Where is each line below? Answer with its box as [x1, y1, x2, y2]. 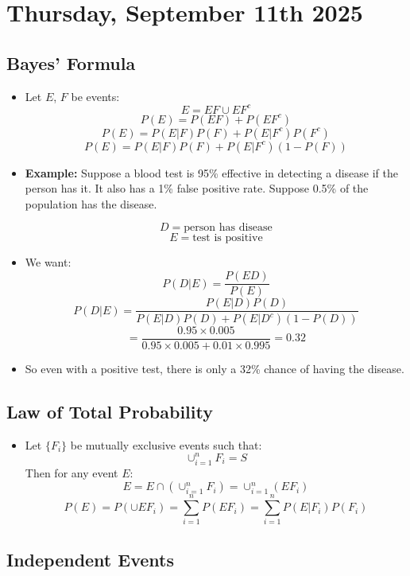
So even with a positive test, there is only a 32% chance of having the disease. [25, 360, 404, 377]
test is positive [192, 232, 263, 244]
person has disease [184, 222, 273, 234]
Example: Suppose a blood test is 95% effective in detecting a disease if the [25, 164, 398, 181]
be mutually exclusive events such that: [70, 436, 262, 453]
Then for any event [25, 464, 118, 481]
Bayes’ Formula [6, 50, 136, 75]
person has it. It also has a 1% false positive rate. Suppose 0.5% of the [25, 180, 369, 197]
